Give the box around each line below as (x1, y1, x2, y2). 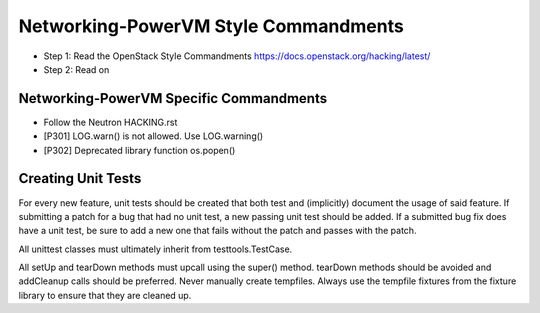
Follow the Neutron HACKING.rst (43, 116, 178, 128)
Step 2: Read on (43, 63, 110, 75)
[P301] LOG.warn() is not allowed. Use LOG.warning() (43, 130, 264, 142)
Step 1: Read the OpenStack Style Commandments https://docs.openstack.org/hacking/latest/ (43, 50, 431, 62)
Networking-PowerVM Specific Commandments (18, 90, 328, 107)
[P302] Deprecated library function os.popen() (43, 144, 236, 156)
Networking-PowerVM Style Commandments (18, 15, 404, 37)
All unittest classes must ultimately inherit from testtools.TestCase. (18, 243, 293, 255)
